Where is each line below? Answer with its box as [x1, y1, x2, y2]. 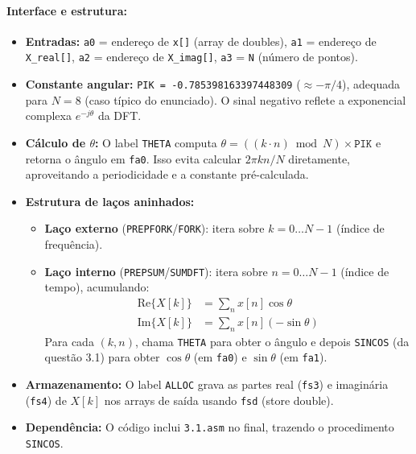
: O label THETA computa [94, 134, 217, 151]
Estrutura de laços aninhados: [25, 192, 195, 209]
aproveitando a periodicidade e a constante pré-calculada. [25, 166, 309, 183]
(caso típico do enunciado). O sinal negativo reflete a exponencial [84, 91, 406, 108]
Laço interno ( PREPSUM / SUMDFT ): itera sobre [44, 262, 268, 279]
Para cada [44, 332, 94, 349]
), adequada [342, 76, 401, 93]
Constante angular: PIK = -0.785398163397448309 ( [25, 76, 301, 93]
